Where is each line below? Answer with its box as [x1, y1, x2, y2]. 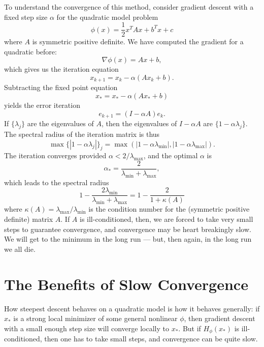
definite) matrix [4, 214, 53, 224]
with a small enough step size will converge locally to [4, 323, 169, 333]
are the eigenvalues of [27, 118, 94, 129]
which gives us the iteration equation [4, 64, 119, 74]
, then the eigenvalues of [101, 118, 177, 129]
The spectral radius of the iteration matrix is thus [4, 128, 160, 139]
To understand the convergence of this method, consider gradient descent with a [4, 2, 254, 12]
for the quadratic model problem [56, 11, 158, 22]
